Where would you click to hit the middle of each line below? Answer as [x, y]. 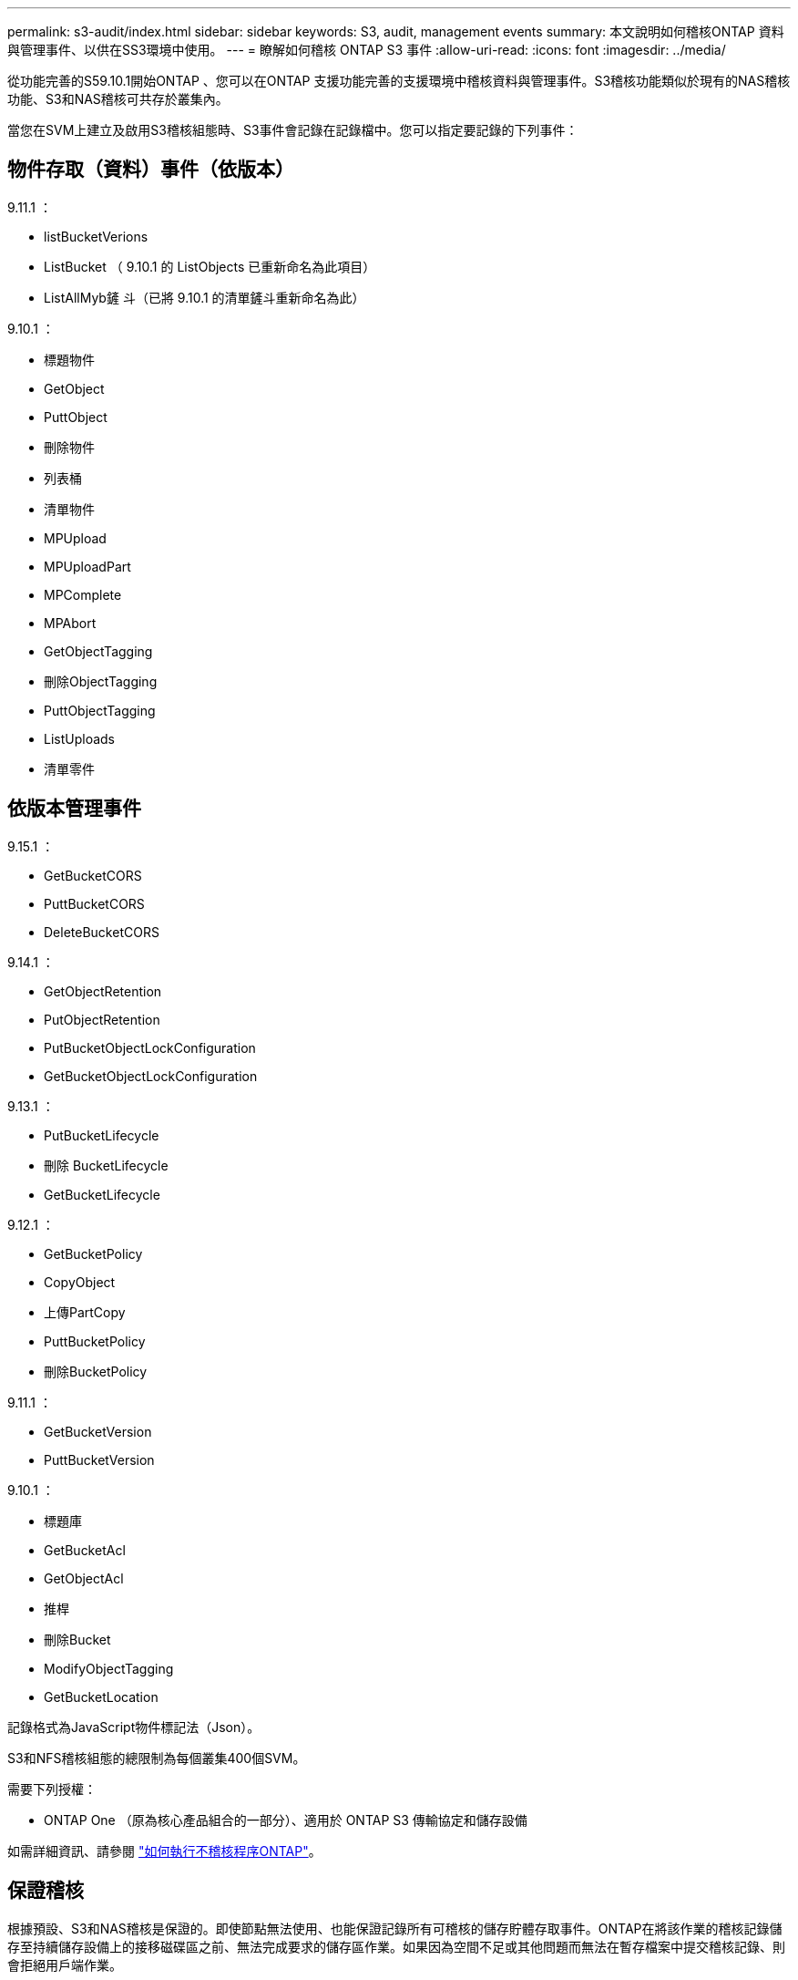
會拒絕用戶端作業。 [65, 1965]
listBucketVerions [96, 236]
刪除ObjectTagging [101, 681]
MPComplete [83, 594]
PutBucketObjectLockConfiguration [150, 1047]
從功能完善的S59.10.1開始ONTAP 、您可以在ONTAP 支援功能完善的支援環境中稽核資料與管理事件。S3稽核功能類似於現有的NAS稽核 [399, 81]
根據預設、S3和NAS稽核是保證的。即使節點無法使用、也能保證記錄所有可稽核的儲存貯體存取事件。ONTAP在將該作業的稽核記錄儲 [395, 1928]
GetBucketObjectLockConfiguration [151, 1076]
